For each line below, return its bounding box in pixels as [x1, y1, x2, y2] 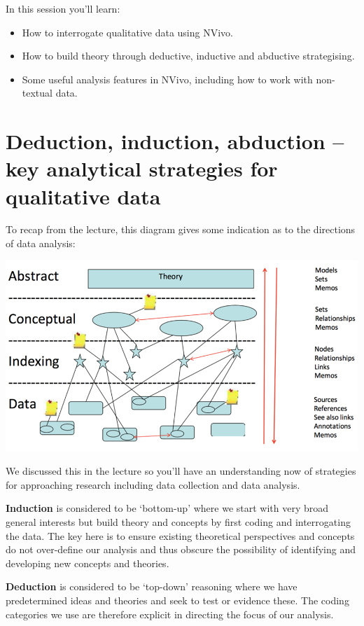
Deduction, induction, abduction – [6, 127, 344, 155]
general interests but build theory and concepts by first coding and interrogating [6, 514, 351, 529]
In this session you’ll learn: [6, 1, 120, 15]
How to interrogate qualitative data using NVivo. [22, 25, 233, 39]
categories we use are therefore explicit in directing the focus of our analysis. [6, 606, 334, 621]
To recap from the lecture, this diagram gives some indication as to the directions [6, 222, 356, 237]
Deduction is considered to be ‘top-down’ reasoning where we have [6, 579, 297, 594]
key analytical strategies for [6, 154, 278, 183]
